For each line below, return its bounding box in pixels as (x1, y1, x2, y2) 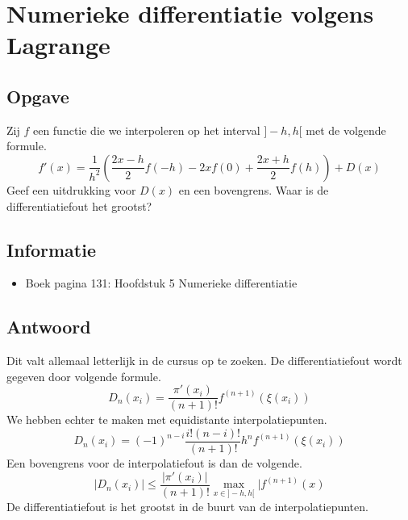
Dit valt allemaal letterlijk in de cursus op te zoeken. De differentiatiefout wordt (6, 352, 402, 369)
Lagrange (6, 28, 110, 61)
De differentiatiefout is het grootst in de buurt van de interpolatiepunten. (6, 497, 368, 514)
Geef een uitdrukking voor (6, 181, 136, 198)
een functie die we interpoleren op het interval (32, 121, 260, 138)
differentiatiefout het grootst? (6, 197, 152, 214)
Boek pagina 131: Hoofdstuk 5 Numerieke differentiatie (25, 275, 298, 291)
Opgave (6, 83, 69, 108)
